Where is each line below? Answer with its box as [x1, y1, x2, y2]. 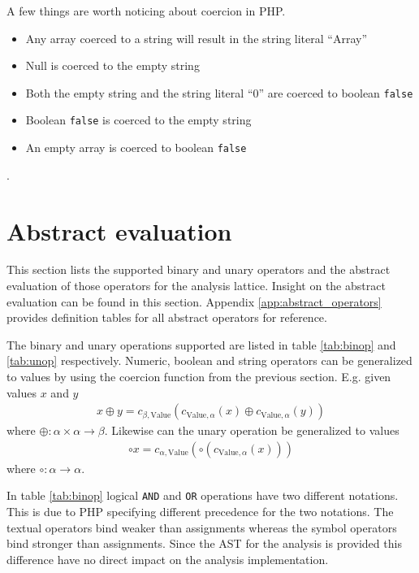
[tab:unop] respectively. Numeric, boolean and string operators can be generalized [6, 352, 413, 369]
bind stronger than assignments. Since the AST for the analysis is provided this [6, 535, 402, 552]
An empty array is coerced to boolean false [25, 139, 247, 156]
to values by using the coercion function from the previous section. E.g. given [6, 368, 391, 385]
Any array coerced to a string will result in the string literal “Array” [25, 29, 367, 46]
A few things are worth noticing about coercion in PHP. [6, 2, 286, 19]
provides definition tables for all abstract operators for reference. [6, 309, 327, 326]
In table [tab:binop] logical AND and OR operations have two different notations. [6, 487, 399, 504]
